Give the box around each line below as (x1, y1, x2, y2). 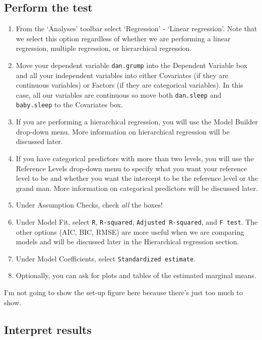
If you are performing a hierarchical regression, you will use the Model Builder (16, 116, 258, 127)
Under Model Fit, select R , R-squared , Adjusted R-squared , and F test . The (16, 216, 258, 227)
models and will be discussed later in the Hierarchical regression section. (16, 236, 239, 247)
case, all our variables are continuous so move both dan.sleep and (16, 89, 222, 100)
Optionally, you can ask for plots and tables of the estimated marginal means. (16, 270, 256, 281)
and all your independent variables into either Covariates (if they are (16, 70, 228, 80)
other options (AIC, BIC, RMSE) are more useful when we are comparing (16, 226, 244, 237)
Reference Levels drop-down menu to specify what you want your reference (16, 163, 247, 173)
